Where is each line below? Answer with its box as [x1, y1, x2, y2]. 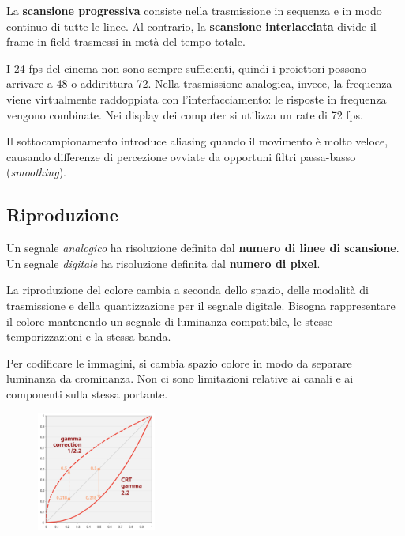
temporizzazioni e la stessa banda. [6, 328, 171, 345]
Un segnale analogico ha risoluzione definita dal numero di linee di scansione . [6, 240, 399, 256]
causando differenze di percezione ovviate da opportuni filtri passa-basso [6, 148, 356, 164]
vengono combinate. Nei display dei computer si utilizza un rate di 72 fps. [6, 106, 363, 123]
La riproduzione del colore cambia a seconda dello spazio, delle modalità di [6, 281, 369, 298]
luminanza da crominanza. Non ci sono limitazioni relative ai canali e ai [6, 370, 354, 387]
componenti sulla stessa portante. [6, 385, 168, 402]
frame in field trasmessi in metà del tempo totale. [6, 33, 246, 50]
